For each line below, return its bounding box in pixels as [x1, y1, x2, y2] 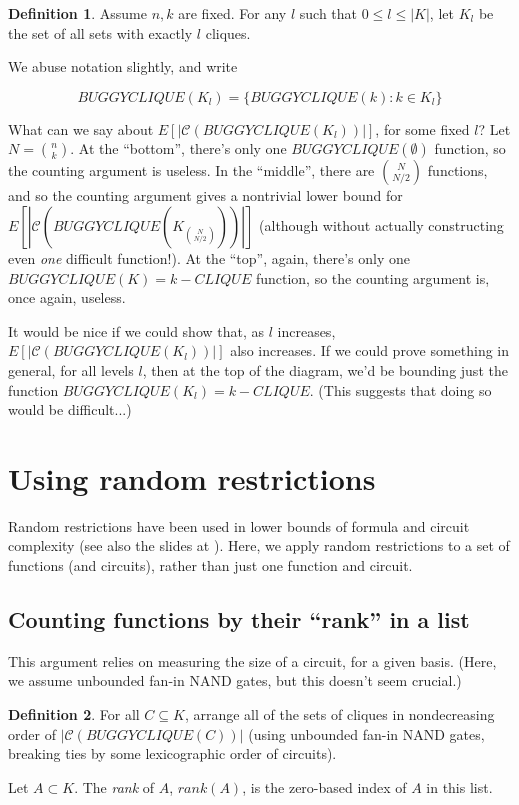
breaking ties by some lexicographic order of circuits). [8, 743, 337, 764]
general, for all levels [8, 359, 134, 380]
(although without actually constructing [259, 214, 504, 235]
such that [299, 3, 358, 23]
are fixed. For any [178, 3, 287, 23]
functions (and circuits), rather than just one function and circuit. [8, 555, 413, 576]
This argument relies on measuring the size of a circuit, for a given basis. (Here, [8, 650, 497, 671]
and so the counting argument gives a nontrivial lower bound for [8, 185, 403, 206]
